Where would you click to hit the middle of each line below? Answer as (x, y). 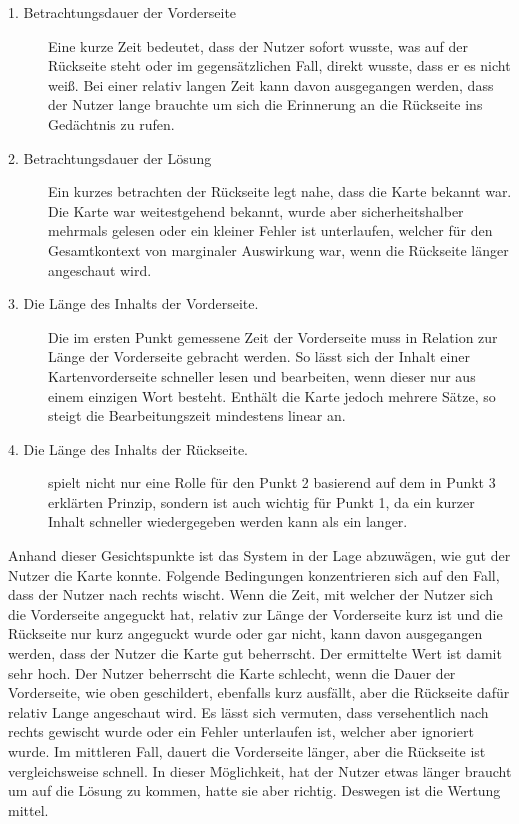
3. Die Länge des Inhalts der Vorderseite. (133, 303)
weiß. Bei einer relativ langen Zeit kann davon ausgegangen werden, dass (271, 84)
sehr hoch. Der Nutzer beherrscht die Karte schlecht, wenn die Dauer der (232, 672)
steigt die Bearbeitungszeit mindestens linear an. (197, 415)
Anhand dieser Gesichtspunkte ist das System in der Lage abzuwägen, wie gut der (259, 555)
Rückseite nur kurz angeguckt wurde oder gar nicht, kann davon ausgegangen (245, 633)
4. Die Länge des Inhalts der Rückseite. (128, 448)
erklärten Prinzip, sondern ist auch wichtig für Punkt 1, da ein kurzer (261, 501)
